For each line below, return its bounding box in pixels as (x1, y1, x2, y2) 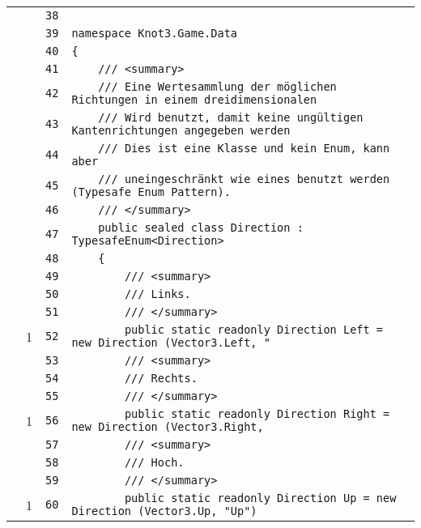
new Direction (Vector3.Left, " (71, 336, 270, 349)
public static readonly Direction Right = (124, 407, 390, 420)
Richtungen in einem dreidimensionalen (71, 93, 317, 106)
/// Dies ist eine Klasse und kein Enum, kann (98, 142, 390, 155)
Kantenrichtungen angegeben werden (71, 124, 291, 137)
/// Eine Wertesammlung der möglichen (98, 80, 337, 93)
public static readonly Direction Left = (124, 323, 384, 336)
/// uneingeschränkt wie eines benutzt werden (98, 172, 390, 185)
